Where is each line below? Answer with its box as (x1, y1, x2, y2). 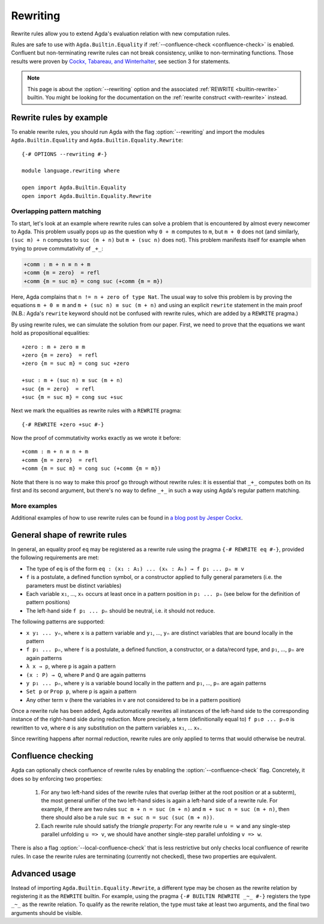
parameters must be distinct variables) (26, 582, 122, 589)
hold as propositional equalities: (11, 329, 90, 337)
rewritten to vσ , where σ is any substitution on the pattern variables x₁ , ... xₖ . (11, 724, 202, 731)
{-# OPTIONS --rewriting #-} (22, 151, 107, 157)
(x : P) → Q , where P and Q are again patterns (26, 671, 146, 678)
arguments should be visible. (11, 909, 83, 916)
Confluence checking (11, 751, 94, 761)
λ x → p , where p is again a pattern (26, 663, 116, 670)
